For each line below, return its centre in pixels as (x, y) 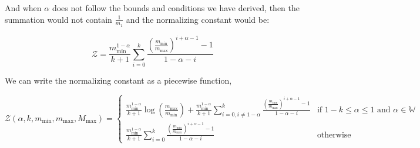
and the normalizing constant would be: (198, 19)
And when (23, 8)
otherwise (334, 135)
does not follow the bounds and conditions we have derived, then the (176, 8)
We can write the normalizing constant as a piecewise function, (118, 80)
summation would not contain (58, 19)
